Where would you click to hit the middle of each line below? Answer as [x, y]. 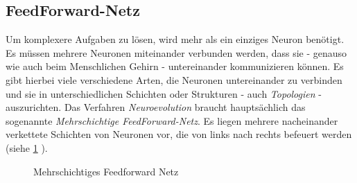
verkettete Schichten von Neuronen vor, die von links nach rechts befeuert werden [179, 134]
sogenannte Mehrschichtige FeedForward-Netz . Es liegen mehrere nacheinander [172, 120]
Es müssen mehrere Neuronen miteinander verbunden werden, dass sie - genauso [176, 52]
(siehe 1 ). [27, 147]
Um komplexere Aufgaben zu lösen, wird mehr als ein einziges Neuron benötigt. [175, 39]
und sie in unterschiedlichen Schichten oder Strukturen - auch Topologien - [164, 93]
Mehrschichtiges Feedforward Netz [106, 171]
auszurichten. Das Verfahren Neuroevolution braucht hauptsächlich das [156, 107]
